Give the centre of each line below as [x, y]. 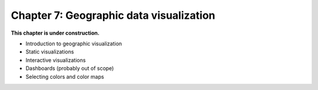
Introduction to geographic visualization [74, 44]
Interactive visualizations [56, 60]
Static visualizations [50, 52]
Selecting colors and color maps [65, 76]
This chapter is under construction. [55, 33]
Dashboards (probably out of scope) [70, 68]
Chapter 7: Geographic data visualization [113, 15]
